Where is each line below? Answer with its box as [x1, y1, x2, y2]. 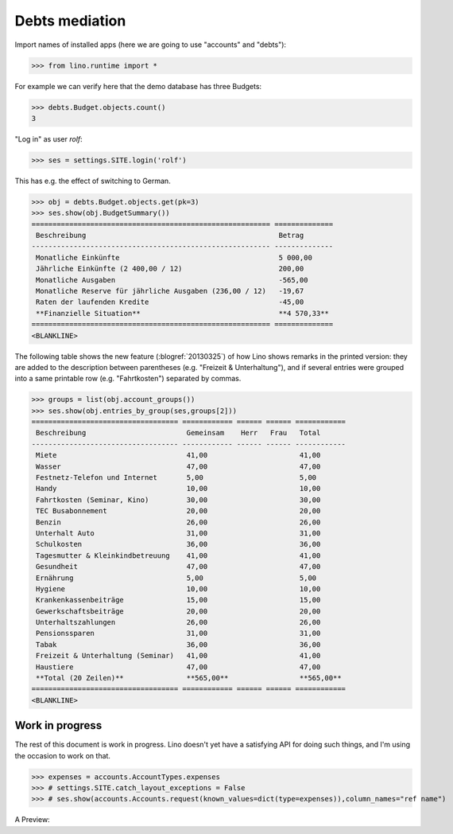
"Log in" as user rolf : [14, 134, 83, 143]
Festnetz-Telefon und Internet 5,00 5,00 [36, 474, 317, 481]
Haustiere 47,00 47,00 [36, 662, 321, 672]
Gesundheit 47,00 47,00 [36, 562, 321, 571]
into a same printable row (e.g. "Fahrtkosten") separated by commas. [14, 374, 242, 384]
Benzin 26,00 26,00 [36, 517, 321, 527]
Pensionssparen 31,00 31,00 [36, 629, 321, 638]
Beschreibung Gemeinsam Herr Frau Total [36, 428, 321, 438]
